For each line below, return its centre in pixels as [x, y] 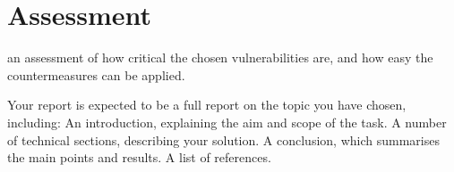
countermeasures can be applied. [96, 74]
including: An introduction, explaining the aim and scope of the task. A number [227, 122]
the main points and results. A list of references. [139, 157]
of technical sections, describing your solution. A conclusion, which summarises [223, 139]
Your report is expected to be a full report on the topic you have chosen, [207, 105]
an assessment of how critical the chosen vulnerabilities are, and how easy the [220, 57]
